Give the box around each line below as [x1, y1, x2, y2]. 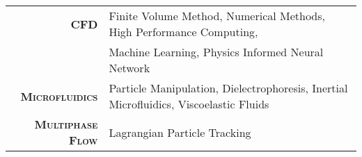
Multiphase [34, 116, 98, 132]
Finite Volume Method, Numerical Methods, [109, 8, 325, 24]
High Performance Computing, [109, 24, 258, 40]
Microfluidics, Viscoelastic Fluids [109, 96, 269, 112]
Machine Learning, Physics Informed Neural [109, 44, 324, 60]
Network [109, 60, 150, 76]
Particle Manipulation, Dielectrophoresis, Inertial [109, 80, 348, 96]
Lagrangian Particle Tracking [109, 124, 251, 140]
